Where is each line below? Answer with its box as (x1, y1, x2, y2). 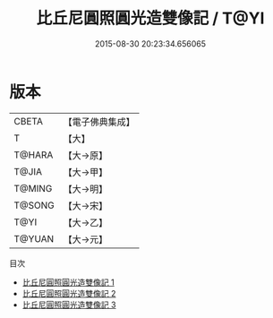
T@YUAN (13, 232, 55, 245)
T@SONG (13, 199, 55, 211)
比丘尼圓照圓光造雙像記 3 (21, 299, 116, 310)
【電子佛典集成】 (63, 116, 136, 128)
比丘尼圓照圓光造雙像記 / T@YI (36, 8, 265, 29)
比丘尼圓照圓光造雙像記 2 (21, 288, 116, 298)
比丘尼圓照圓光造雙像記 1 (21, 277, 115, 288)
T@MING (13, 182, 53, 194)
